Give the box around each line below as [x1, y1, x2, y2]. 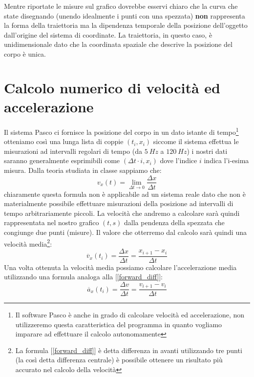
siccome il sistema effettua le [153, 136, 239, 147]
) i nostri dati [187, 146, 228, 156]
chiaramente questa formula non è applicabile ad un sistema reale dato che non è [4, 188, 246, 199]
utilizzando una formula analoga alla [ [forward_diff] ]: [4, 272, 163, 282]
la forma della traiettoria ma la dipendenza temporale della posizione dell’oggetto [4, 20, 248, 30]
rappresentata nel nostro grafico [4, 217, 99, 228]
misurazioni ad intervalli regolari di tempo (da [4, 146, 142, 156]
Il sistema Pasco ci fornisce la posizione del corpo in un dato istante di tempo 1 [4, 125, 239, 137]
